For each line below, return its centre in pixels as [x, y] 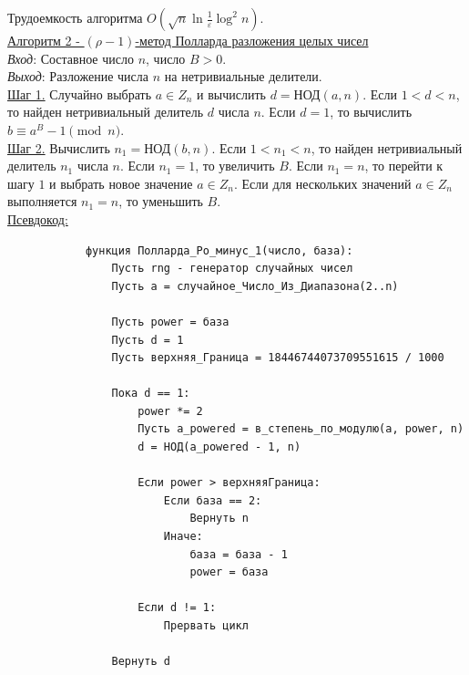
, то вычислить [371, 112]
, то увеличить [235, 166]
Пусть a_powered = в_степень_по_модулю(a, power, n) [301, 429]
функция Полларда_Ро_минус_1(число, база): [219, 250]
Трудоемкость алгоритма [75, 17]
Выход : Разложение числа [78, 76]
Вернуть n [219, 519]
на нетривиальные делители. [243, 76]
